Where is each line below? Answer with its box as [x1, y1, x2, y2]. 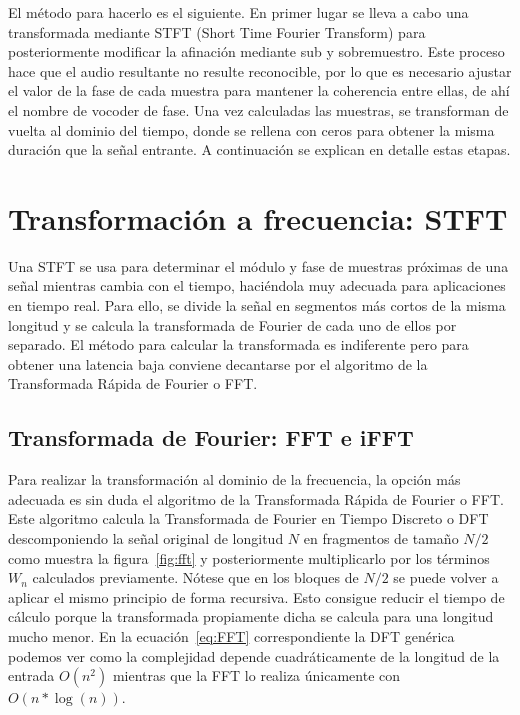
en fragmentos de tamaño [303, 528, 459, 549]
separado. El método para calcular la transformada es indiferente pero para [8, 334, 469, 355]
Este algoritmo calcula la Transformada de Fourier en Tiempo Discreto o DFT [8, 508, 489, 529]
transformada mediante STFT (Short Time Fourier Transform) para [8, 21, 426, 42]
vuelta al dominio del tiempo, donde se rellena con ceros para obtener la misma [8, 119, 495, 140]
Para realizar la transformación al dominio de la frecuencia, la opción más [8, 469, 461, 490]
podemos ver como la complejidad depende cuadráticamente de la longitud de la [8, 645, 500, 666]
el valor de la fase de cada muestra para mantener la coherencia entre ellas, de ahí [8, 80, 510, 101]
